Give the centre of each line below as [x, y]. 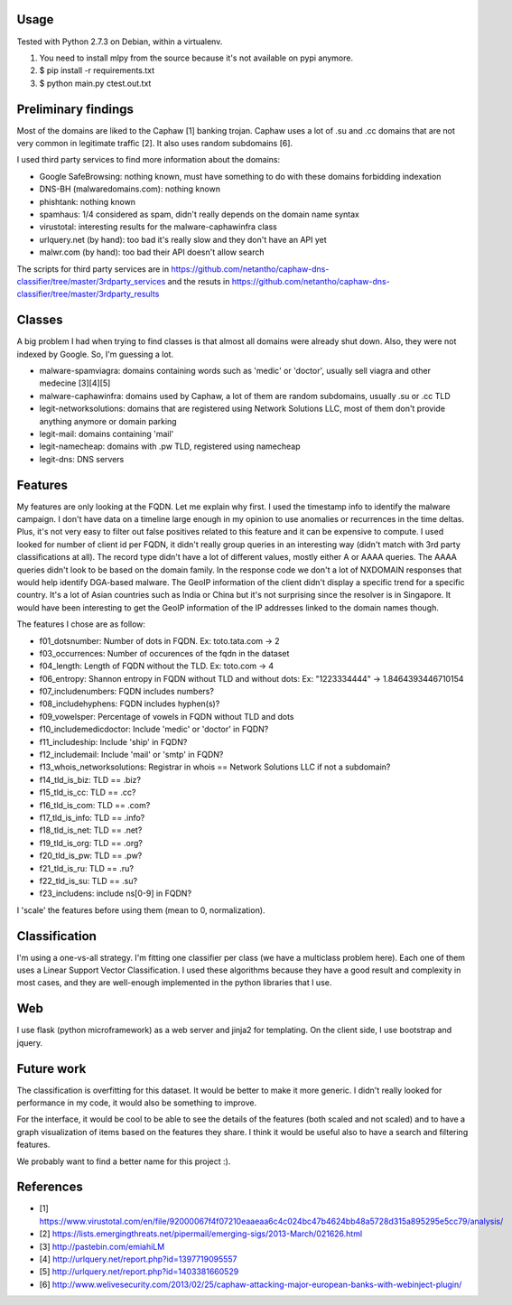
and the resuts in [199, 281]
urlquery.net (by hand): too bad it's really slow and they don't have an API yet [183, 239]
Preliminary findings [75, 109]
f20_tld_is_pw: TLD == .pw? [91, 856]
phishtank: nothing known [87, 201]
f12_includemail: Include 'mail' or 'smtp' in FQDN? [131, 755]
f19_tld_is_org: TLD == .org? [91, 843]
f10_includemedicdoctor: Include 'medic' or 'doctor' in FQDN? [154, 729]
